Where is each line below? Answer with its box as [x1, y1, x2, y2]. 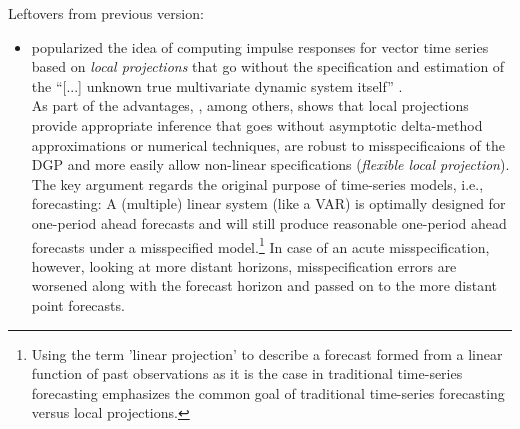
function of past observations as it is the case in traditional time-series [31, 363, 463, 384]
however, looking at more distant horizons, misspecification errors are [31, 255, 457, 276]
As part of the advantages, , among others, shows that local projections [31, 95, 469, 116]
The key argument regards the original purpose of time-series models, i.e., [31, 173, 484, 194]
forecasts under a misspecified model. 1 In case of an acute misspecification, [31, 233, 490, 257]
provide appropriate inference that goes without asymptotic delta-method [31, 114, 483, 135]
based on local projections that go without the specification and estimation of [31, 56, 505, 77]
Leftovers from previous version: [8, 3, 204, 23]
